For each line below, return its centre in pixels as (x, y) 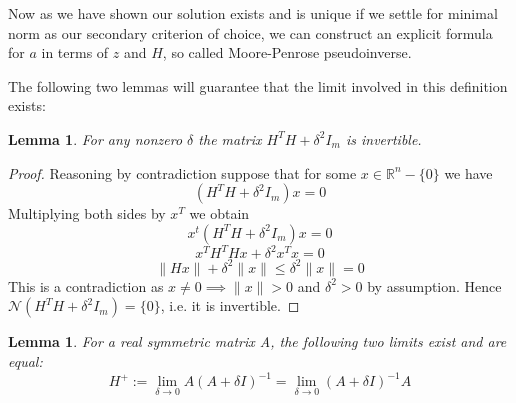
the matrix (230, 138)
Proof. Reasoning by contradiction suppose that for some (182, 172)
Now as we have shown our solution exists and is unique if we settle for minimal (253, 13)
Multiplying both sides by (87, 213)
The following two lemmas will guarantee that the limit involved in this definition (258, 85)
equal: (25, 360)
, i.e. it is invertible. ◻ (230, 305)
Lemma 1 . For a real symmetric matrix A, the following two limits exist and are (257, 341)
